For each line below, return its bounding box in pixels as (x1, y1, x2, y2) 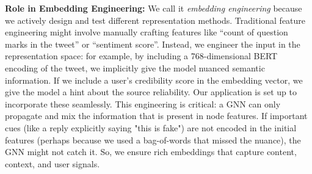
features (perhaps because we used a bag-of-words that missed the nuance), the (5, 133, 301, 146)
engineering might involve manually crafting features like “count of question (5, 26, 288, 38)
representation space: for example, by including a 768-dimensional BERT (5, 49, 278, 62)
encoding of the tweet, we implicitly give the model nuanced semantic (5, 61, 265, 74)
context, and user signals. (5, 157, 100, 170)
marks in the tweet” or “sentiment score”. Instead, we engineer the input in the (5, 37, 300, 50)
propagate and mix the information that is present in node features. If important (5, 109, 308, 122)
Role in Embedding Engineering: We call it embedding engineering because (5, 2, 302, 14)
